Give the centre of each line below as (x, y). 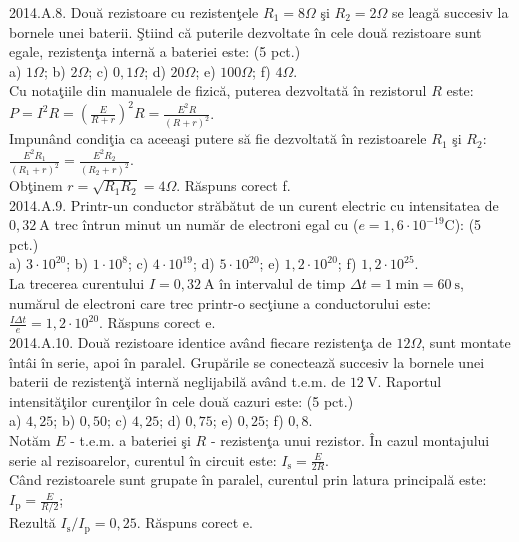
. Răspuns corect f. (233, 185)
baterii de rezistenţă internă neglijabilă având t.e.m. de (177, 381)
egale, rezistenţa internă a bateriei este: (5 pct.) (155, 51)
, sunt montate (466, 342)
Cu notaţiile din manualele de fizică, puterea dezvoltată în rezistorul (218, 90)
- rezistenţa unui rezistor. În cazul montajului (350, 440)
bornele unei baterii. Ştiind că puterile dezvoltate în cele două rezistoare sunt (245, 31)
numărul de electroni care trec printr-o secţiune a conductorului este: (220, 302)
